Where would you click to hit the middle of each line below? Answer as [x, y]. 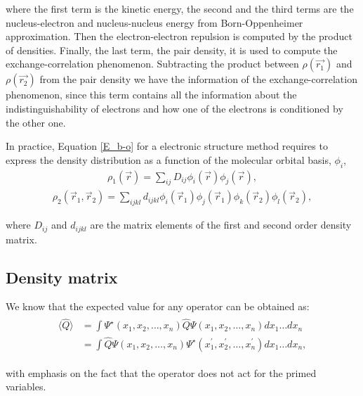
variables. [26, 387]
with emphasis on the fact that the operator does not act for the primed [161, 372]
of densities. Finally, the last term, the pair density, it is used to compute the [172, 50]
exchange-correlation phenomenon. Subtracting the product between [152, 64]
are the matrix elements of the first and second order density [221, 225]
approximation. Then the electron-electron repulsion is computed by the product [179, 36]
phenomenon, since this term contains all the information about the [151, 95]
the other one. [36, 122]
